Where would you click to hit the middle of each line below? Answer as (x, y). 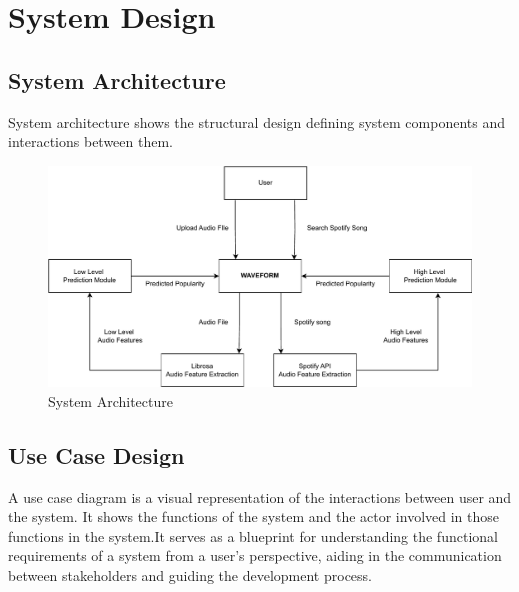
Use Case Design (96, 454)
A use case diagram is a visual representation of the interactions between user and (260, 496)
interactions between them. (90, 141)
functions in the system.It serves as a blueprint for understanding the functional (253, 535)
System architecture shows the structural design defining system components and (256, 121)
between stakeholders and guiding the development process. (190, 575)
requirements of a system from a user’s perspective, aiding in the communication (255, 555)
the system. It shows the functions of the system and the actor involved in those (253, 516)
